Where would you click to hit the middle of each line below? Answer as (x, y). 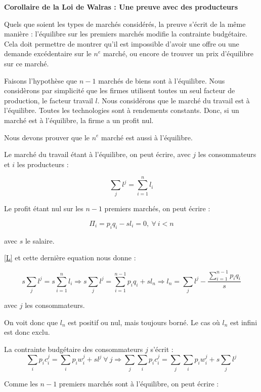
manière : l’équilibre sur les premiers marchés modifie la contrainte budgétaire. (126, 34)
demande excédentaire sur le (48, 53)
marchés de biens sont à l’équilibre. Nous (162, 80)
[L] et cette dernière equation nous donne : (70, 258)
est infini (244, 322)
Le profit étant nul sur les (44, 208)
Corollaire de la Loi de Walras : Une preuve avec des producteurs (121, 7)
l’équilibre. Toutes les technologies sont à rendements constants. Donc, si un (122, 110)
